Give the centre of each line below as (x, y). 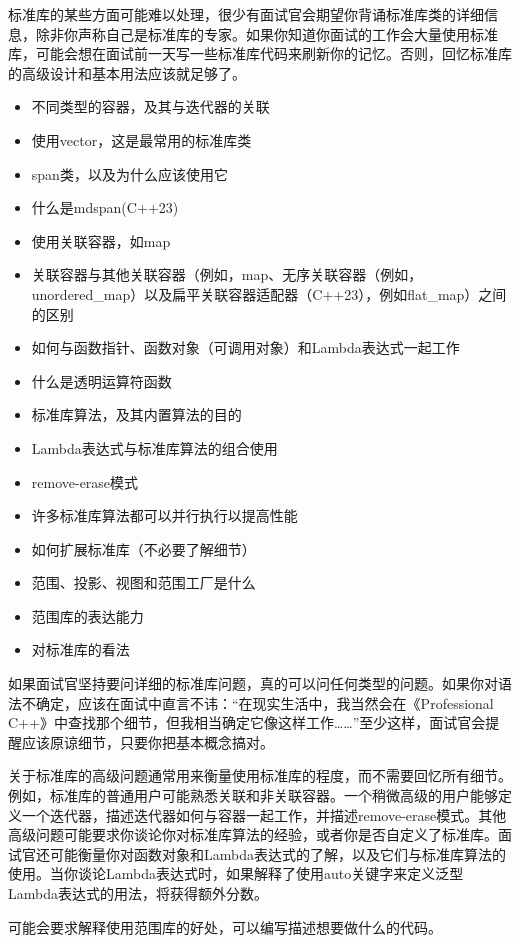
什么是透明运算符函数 (101, 380)
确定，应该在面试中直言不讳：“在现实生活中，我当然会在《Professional (264, 702)
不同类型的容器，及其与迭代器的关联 (150, 106)
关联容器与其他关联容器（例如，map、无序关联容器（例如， (227, 274)
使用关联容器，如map (101, 240)
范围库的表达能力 (87, 615)
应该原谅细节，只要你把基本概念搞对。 (147, 741)
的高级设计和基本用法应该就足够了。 (127, 72)
